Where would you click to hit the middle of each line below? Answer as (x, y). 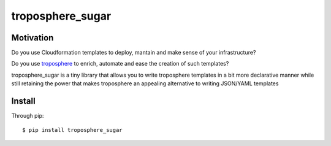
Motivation (32, 38)
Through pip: (28, 116)
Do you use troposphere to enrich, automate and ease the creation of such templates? (120, 64)
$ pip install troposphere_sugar (72, 130)
